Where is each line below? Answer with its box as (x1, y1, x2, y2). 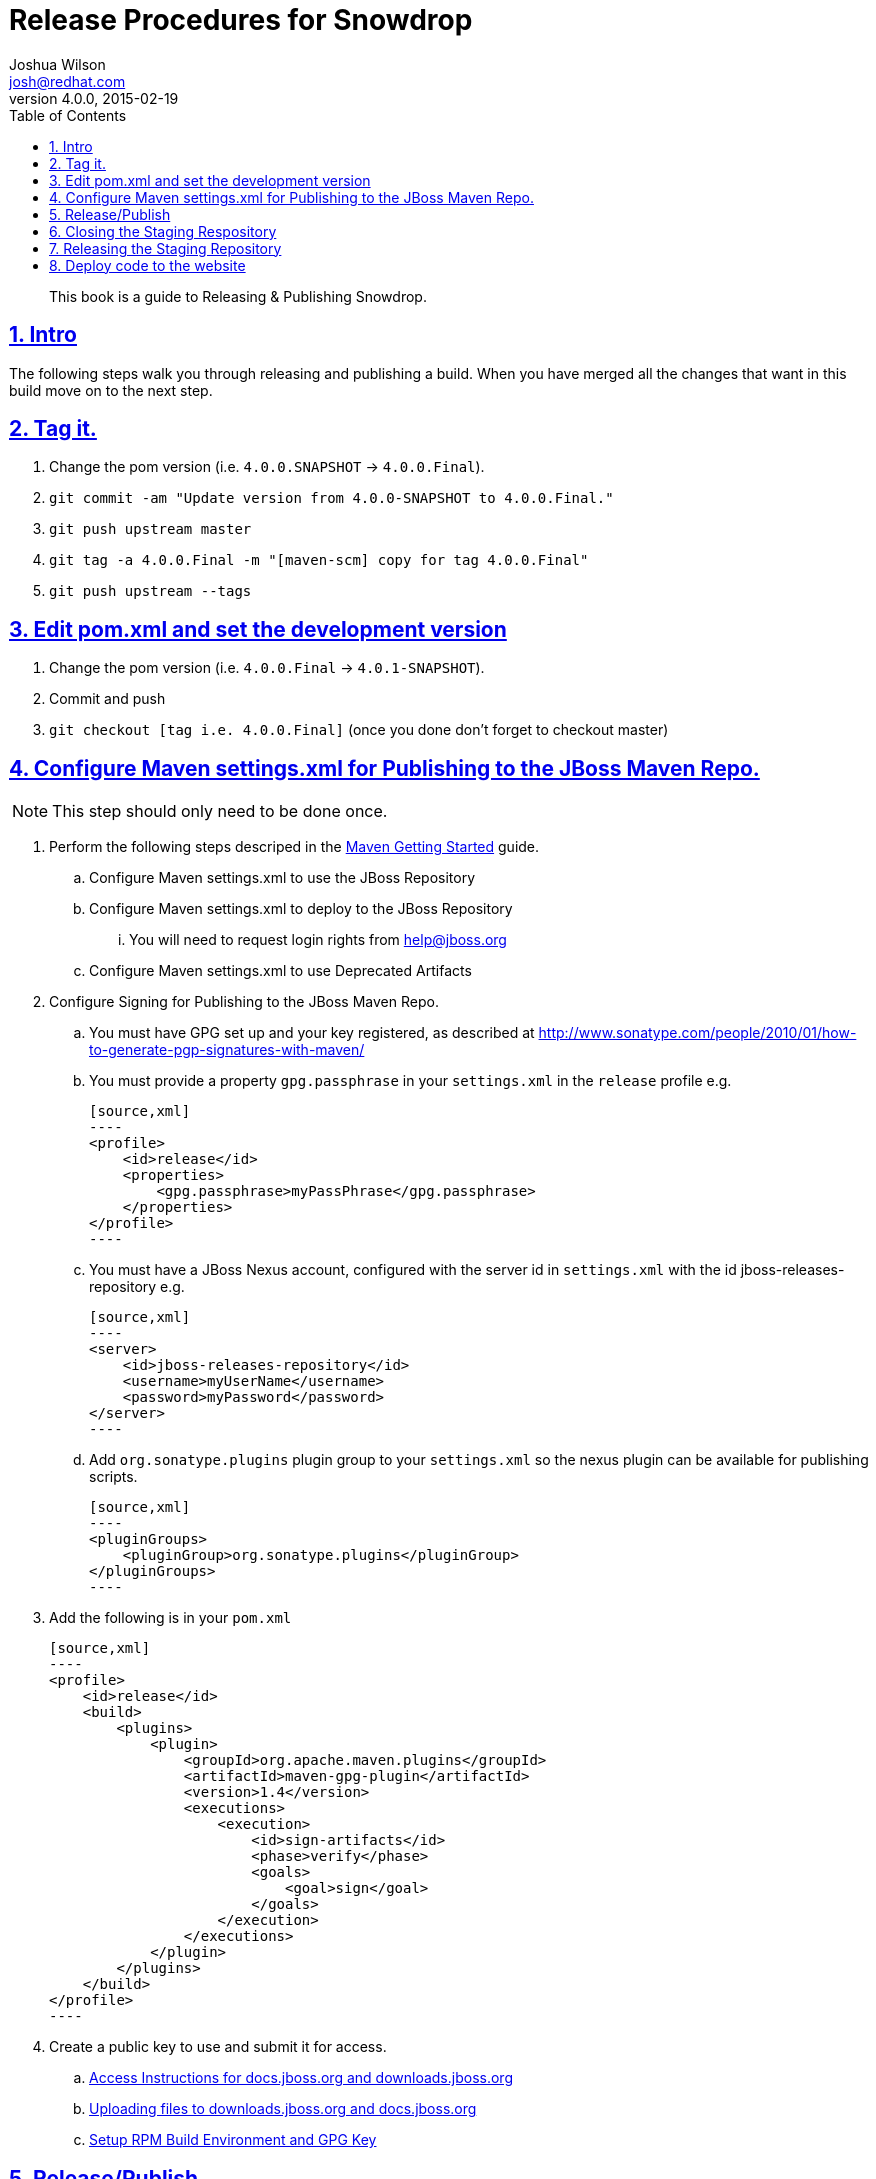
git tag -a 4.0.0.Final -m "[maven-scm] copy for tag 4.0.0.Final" (49, 552, 589, 569)
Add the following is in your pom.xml (49, 1609, 292, 1627)
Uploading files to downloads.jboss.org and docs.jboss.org (89, 2100, 477, 2118)
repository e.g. (89, 1278, 185, 1296)
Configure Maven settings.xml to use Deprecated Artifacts (89, 962, 472, 980)
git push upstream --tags (49, 583, 252, 600)
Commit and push (49, 690, 166, 708)
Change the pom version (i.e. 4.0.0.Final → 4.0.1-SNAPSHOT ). (49, 659, 485, 677)
